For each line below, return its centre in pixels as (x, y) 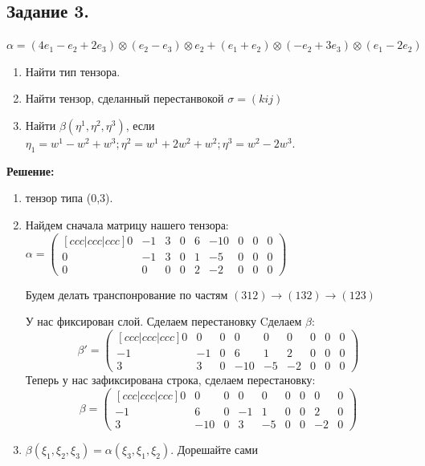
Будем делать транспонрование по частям (127, 294)
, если (140, 125)
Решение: (31, 170)
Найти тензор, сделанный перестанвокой (125, 98)
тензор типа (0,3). (69, 198)
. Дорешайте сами (214, 449)
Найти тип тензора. (73, 71)
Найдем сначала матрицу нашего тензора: (127, 224)
